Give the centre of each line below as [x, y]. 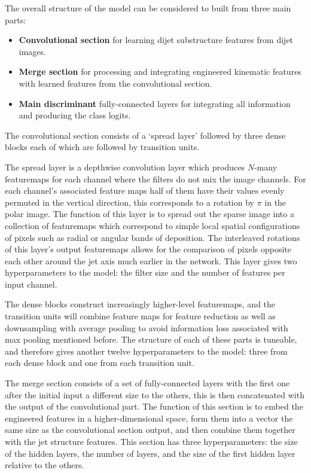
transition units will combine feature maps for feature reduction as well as [140, 316]
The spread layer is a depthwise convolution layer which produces [125, 167]
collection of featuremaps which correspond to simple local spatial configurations [153, 225]
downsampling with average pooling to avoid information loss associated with [147, 327]
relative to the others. [45, 465]
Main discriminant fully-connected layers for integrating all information [155, 103]
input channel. [31, 284]
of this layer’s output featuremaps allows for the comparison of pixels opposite [148, 249]
